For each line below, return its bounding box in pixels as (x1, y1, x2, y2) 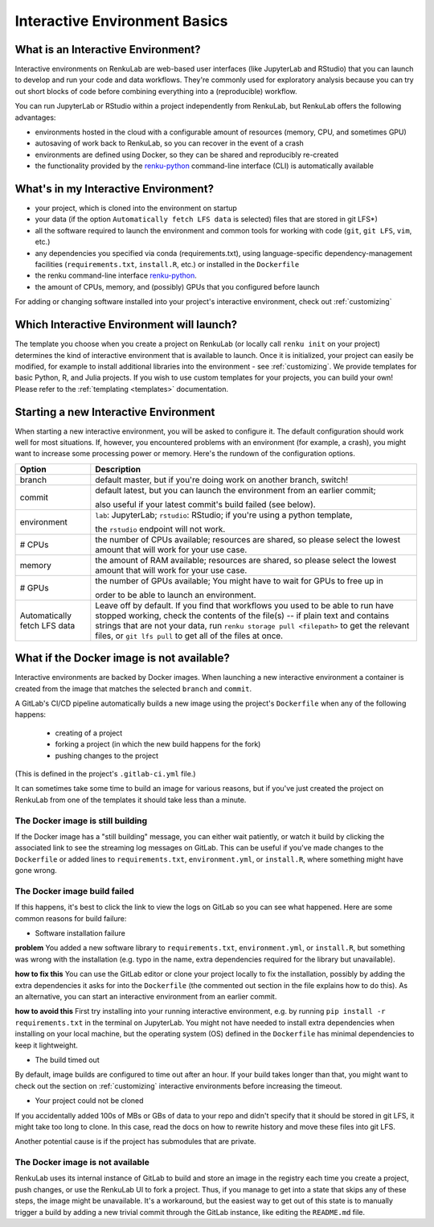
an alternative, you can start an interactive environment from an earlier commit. (14, 991, 277, 1001)
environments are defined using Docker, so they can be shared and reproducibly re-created (35, 150, 339, 159)
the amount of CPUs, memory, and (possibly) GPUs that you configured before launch (35, 282, 321, 291)
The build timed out (35, 1055, 100, 1064)
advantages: (14, 113, 56, 122)
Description (95, 463, 141, 475)
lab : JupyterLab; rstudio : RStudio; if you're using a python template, (95, 509, 353, 521)
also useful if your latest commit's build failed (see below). (95, 499, 317, 510)
